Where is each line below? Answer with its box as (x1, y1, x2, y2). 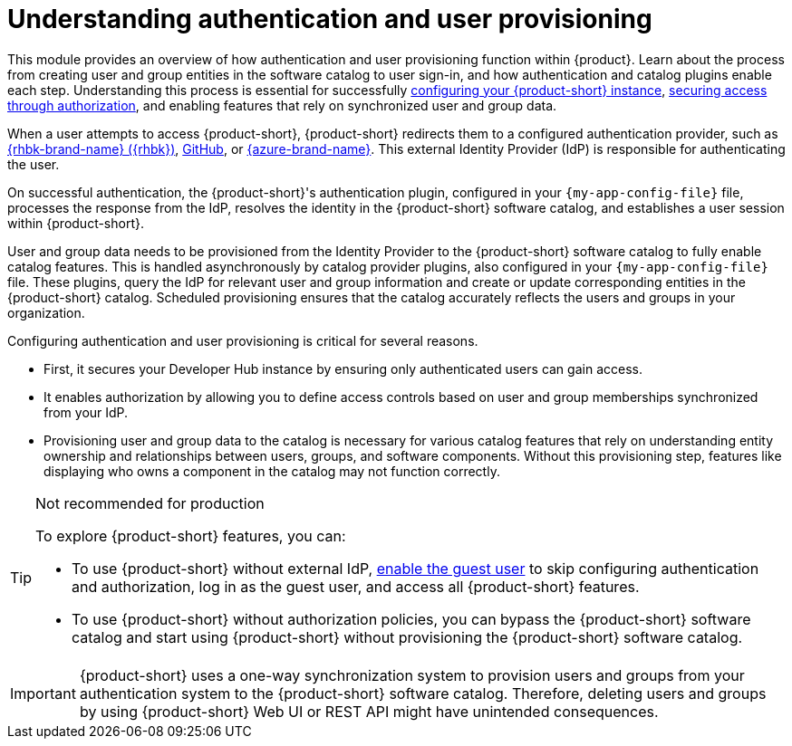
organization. (7, 304, 85, 320)
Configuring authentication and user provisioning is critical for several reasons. (7, 332, 478, 349)
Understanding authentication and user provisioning (7, 4, 652, 34)
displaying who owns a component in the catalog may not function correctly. (43, 463, 500, 479)
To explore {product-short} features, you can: (35, 526, 346, 545)
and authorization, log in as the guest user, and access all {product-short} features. (72, 577, 640, 596)
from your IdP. (43, 404, 129, 420)
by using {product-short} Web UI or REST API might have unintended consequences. (79, 702, 659, 721)
